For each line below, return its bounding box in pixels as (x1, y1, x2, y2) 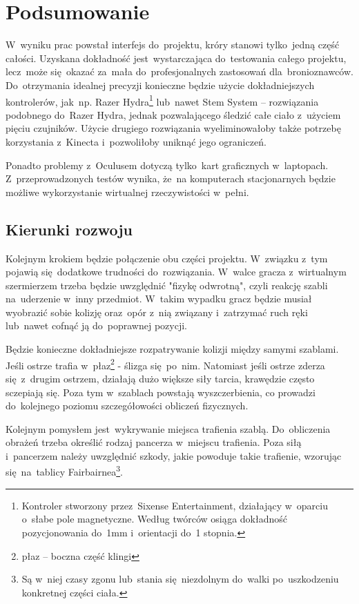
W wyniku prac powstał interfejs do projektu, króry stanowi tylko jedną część (6, 37, 340, 52)
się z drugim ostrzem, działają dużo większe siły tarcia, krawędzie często (6, 371, 315, 385)
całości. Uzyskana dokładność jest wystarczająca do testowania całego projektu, (6, 50, 347, 65)
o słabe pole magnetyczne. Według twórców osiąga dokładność (21, 512, 287, 526)
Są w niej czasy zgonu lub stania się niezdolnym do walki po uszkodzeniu (21, 572, 339, 586)
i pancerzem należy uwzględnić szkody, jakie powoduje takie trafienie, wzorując (6, 448, 342, 462)
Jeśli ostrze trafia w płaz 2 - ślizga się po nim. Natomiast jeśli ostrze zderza (6, 355, 325, 372)
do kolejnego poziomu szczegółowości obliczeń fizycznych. (6, 398, 249, 413)
